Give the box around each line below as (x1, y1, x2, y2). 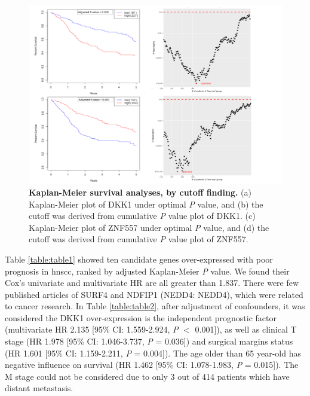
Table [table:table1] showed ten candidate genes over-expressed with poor (5, 252, 273, 265)
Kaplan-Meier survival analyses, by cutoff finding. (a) (29, 185, 251, 198)
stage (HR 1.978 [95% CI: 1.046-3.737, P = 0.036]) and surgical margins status (5, 335, 293, 348)
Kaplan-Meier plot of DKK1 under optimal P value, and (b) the (29, 197, 263, 210)
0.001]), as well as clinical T (195, 323, 297, 336)
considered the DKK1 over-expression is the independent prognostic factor (5, 311, 277, 324)
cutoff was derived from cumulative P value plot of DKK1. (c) (29, 209, 256, 222)
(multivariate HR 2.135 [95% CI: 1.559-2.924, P (5, 323, 179, 336)
